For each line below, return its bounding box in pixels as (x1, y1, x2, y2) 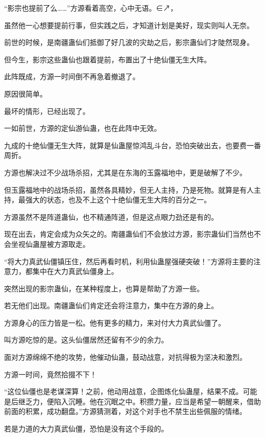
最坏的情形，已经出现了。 (4, 105, 90, 116)
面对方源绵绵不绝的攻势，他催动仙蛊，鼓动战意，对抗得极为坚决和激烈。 (4, 352, 247, 362)
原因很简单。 (4, 88, 47, 99)
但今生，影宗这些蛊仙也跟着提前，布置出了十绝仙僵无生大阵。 (4, 54, 211, 64)
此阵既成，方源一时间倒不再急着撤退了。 (4, 71, 140, 82)
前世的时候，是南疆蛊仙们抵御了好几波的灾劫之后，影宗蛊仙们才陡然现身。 (4, 37, 254, 48)
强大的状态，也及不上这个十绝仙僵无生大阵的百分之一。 (25, 194, 211, 205)
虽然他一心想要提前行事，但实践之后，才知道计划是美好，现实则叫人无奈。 (4, 19, 254, 30)
